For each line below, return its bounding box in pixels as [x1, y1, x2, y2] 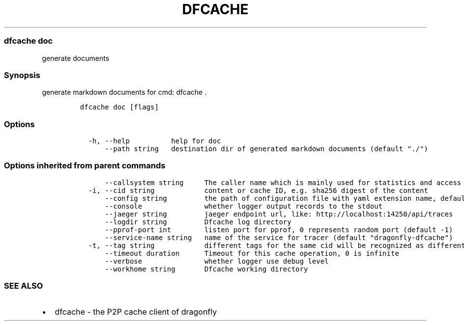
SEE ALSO [4, 281, 43, 291]
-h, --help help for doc [88, 137, 221, 145]
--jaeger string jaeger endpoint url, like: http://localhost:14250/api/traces [105, 210, 453, 218]
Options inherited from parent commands [4, 161, 166, 171]
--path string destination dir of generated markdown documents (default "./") [105, 145, 428, 153]
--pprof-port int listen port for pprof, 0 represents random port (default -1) [105, 225, 453, 234]
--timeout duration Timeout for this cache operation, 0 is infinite [105, 249, 399, 257]
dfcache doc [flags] [80, 103, 159, 111]
